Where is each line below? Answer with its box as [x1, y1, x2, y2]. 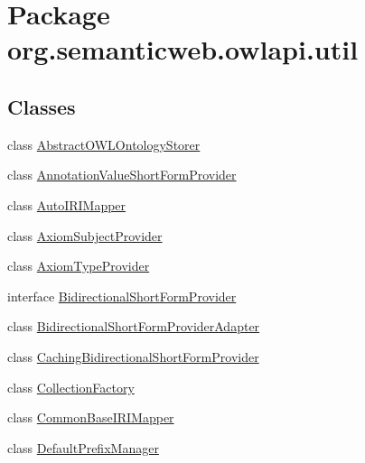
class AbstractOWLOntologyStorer [7, 134, 201, 153]
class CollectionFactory [7, 377, 135, 396]
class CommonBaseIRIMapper [7, 408, 174, 427]
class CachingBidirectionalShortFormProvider [7, 347, 259, 366]
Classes [7, 92, 76, 120]
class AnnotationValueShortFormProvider [7, 165, 237, 184]
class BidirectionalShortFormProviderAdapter [7, 317, 260, 336]
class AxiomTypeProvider [7, 256, 150, 275]
